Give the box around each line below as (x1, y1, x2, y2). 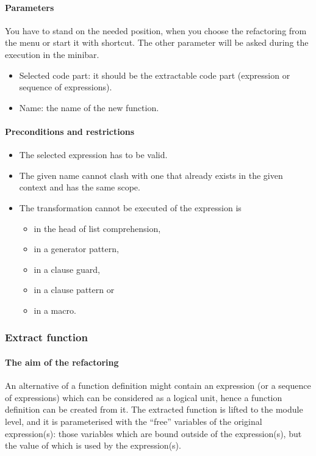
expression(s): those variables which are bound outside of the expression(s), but (5, 427, 302, 440)
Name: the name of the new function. (19, 101, 159, 114)
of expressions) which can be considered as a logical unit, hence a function (5, 391, 282, 404)
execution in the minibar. (5, 48, 99, 60)
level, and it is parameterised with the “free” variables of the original (5, 414, 262, 427)
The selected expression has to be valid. (19, 148, 168, 161)
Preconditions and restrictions (5, 125, 135, 137)
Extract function (5, 330, 88, 345)
